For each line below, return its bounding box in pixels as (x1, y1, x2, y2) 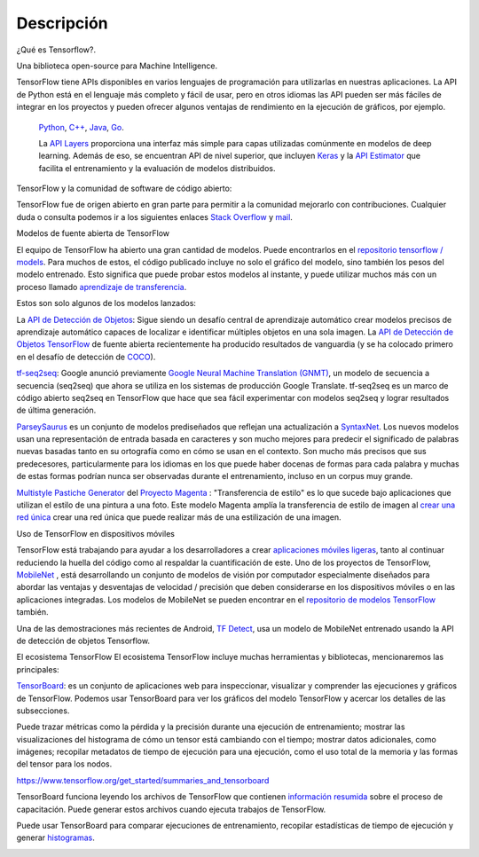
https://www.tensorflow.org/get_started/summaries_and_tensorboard (16, 774, 270, 785)
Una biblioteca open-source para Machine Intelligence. (16, 60, 217, 71)
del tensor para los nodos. (16, 759, 113, 769)
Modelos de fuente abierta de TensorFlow (16, 228, 170, 239)
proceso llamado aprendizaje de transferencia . (16, 281, 187, 292)
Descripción (16, 13, 108, 33)
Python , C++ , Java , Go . (38, 122, 124, 132)
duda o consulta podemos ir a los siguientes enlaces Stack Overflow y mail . (16, 211, 293, 222)
